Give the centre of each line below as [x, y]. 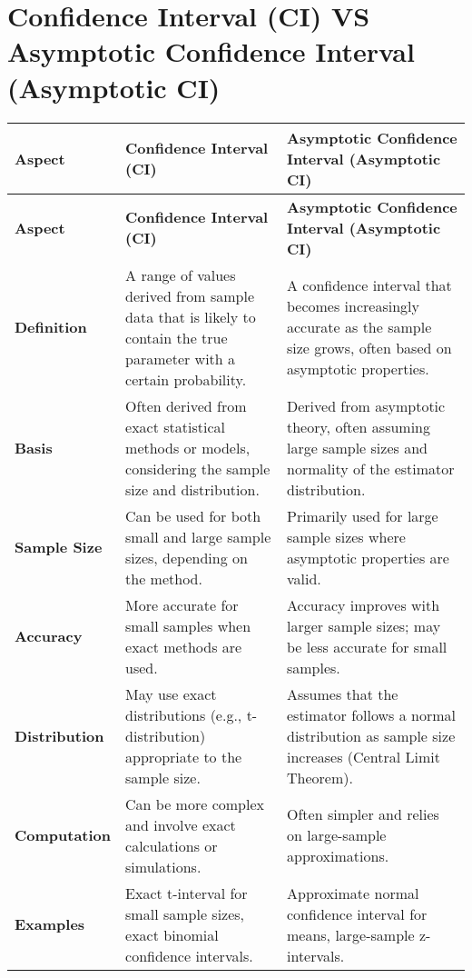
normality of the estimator [370, 468]
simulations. [163, 866]
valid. [304, 578]
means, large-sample [350, 934]
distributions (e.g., [184, 714]
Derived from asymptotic [366, 405]
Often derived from [186, 405]
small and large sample [198, 536]
